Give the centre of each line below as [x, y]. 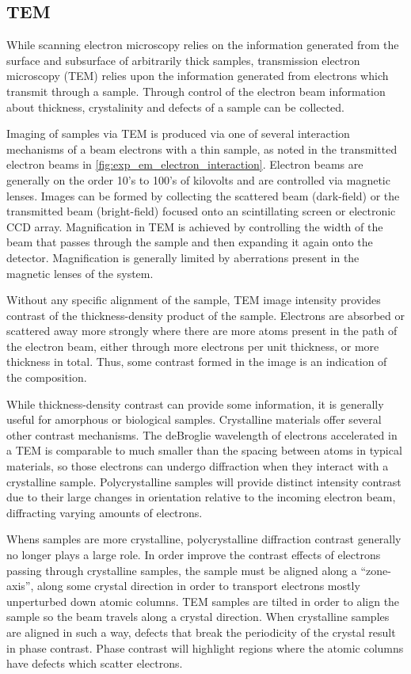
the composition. [47, 377]
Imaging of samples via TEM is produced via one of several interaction [178, 133]
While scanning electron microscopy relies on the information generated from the [203, 45]
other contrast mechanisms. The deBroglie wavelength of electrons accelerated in [202, 434]
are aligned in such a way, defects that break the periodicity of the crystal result [201, 632]
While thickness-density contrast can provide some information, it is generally [195, 404]
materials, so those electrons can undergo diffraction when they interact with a [198, 466]
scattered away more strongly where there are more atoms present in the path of [202, 331]
